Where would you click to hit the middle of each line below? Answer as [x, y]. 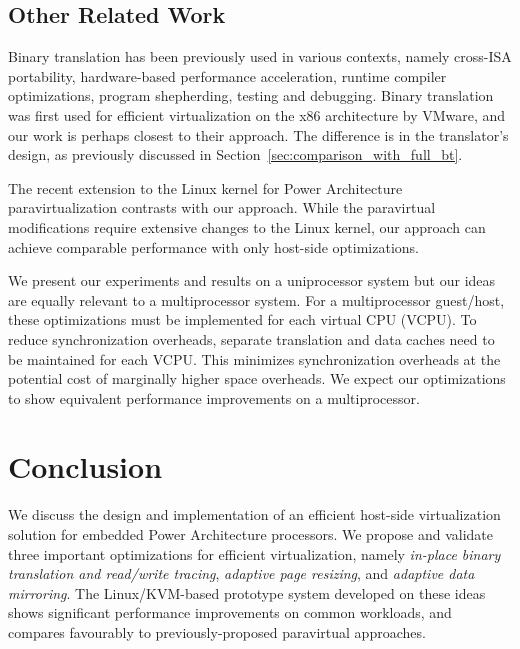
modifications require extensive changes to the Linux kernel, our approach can [247, 226]
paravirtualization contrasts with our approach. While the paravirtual [222, 207]
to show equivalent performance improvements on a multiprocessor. [214, 397]
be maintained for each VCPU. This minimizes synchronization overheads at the [254, 358]
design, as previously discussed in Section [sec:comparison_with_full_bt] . [235, 154]
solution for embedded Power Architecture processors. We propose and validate [251, 534]
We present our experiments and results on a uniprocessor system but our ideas [252, 280]
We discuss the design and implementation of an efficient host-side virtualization [254, 514]
